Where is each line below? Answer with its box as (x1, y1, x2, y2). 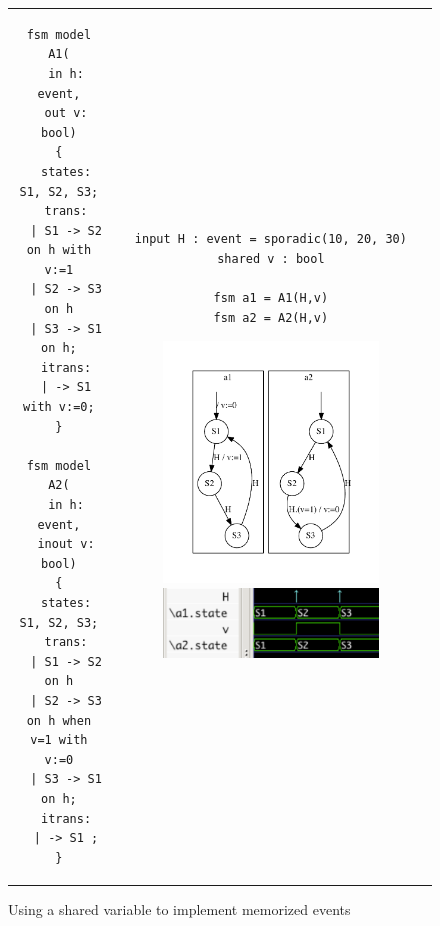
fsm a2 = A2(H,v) (213, 310, 329, 325)
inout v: (37, 537, 95, 552)
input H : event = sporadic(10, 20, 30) (134, 232, 407, 247)
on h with (26, 243, 92, 258)
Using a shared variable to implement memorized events (8, 898, 351, 919)
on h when (26, 713, 92, 728)
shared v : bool (217, 251, 325, 266)
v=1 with (30, 733, 88, 748)
